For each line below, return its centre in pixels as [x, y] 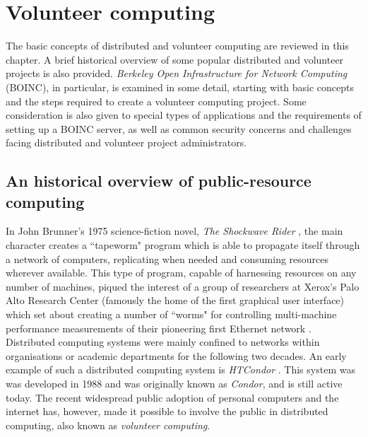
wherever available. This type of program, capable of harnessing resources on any [181, 273]
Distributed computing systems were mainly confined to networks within [163, 342]
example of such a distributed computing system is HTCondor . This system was [180, 369]
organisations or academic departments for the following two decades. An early [176, 355]
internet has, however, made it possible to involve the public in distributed [167, 411]
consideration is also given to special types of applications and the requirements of [184, 115]
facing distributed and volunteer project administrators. [126, 142]
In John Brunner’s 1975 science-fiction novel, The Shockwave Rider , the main [174, 231]
